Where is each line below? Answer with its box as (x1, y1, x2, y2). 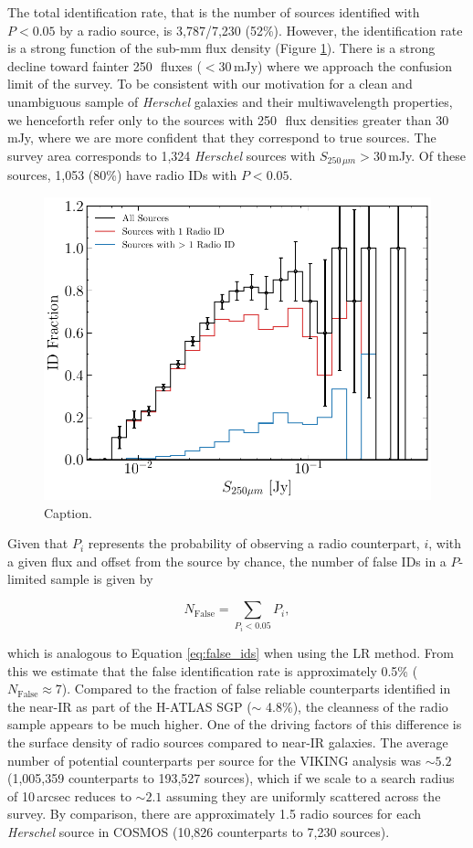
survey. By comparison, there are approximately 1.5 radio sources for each (7, 804, 422, 823)
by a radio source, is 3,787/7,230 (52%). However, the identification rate (59, 20, 463, 39)
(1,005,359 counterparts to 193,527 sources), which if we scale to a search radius (7, 768, 455, 788)
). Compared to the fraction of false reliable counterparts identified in (61, 679, 451, 698)
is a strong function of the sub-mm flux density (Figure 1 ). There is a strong (7, 38, 436, 58)
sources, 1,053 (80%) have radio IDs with (7, 165, 237, 185)
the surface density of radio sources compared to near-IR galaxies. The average (7, 732, 448, 751)
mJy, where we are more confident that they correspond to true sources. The (7, 128, 436, 147)
